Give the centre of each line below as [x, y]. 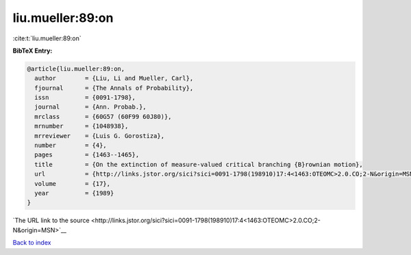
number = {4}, [71, 146]
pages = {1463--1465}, [87, 155]
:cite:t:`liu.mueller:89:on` [47, 38]
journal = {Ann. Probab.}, [90, 107]
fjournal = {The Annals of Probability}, [114, 88]
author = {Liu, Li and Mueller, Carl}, [114, 78]
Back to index [32, 243]
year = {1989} [74, 193]
